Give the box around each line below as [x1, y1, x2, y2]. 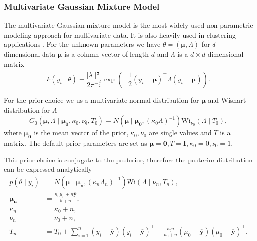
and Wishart [208, 95, 246, 105]
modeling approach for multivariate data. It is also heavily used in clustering [4, 29, 236, 40]
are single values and [149, 127, 212, 138]
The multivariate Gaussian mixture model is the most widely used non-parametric [4, 20, 253, 30]
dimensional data [4, 49, 56, 59]
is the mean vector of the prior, [34, 127, 128, 138]
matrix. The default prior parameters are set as [4, 138, 147, 148]
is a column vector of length [64, 49, 149, 59]
